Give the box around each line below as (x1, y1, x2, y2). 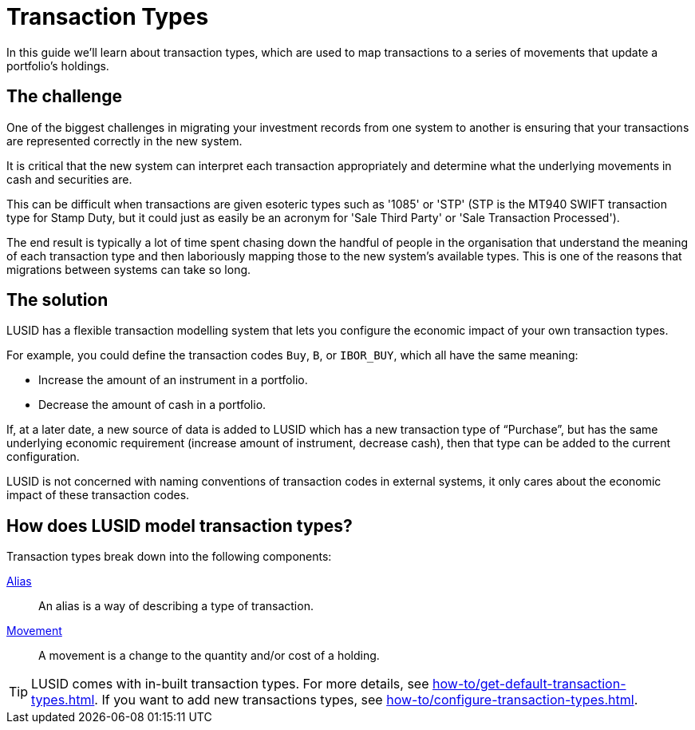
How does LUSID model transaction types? (6, 515, 353, 536)
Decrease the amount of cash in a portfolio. (38, 398, 267, 412)
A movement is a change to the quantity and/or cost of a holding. (38, 649, 380, 663)
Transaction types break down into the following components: (6, 549, 332, 564)
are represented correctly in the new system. (6, 133, 243, 148)
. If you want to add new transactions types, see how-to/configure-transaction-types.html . (94, 692, 638, 708)
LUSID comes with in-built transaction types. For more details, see (31, 676, 429, 692)
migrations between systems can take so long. (6, 262, 251, 276)
